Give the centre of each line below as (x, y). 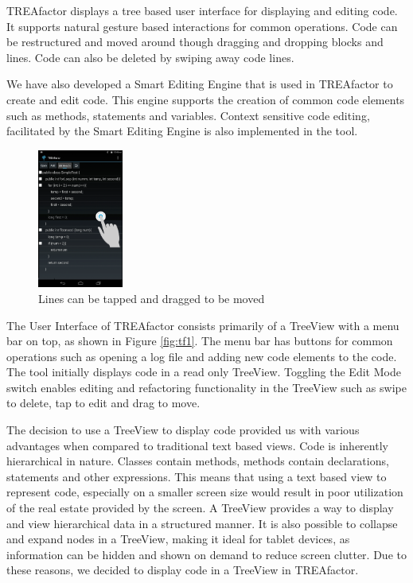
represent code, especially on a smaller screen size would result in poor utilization (205, 492)
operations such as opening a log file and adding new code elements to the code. (202, 356)
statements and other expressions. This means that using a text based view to (197, 476)
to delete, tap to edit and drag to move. (103, 403)
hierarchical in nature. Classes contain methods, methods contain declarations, (198, 461)
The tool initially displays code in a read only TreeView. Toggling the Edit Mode (204, 372)
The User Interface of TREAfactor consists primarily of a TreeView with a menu (203, 325)
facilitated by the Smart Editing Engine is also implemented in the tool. (182, 131)
